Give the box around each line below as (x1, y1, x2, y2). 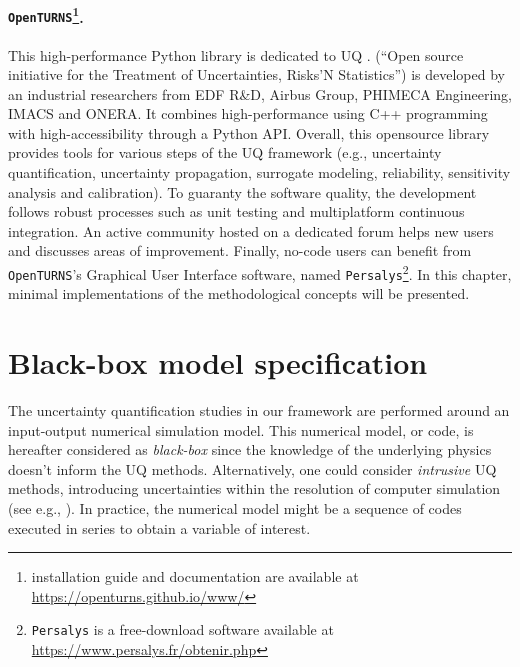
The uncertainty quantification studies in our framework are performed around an (8, 400, 510, 421)
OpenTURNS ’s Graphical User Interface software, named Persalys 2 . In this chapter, (8, 261, 512, 284)
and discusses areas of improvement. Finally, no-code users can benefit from (8, 240, 472, 261)
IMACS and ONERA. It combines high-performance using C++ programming (8, 103, 488, 124)
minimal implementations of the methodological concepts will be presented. (8, 283, 470, 304)
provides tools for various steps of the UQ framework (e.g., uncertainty (8, 142, 442, 163)
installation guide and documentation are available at (31, 566, 359, 587)
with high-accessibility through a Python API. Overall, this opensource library (8, 122, 490, 143)
